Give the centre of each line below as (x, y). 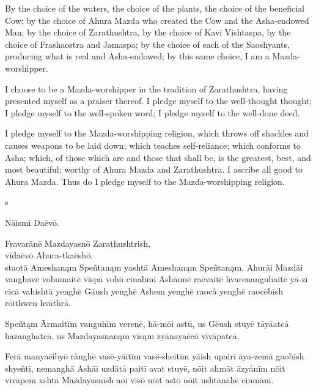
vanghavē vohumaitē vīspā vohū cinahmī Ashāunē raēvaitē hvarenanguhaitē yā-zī (156, 279)
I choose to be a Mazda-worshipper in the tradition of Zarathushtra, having (146, 88)
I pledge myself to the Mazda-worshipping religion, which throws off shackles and (157, 133)
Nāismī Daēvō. (32, 222)
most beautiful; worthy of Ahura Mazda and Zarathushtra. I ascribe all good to (154, 169)
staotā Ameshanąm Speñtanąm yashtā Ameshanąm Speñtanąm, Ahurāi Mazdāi (154, 267)
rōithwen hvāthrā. (38, 303)
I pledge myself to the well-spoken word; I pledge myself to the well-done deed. (152, 112)
